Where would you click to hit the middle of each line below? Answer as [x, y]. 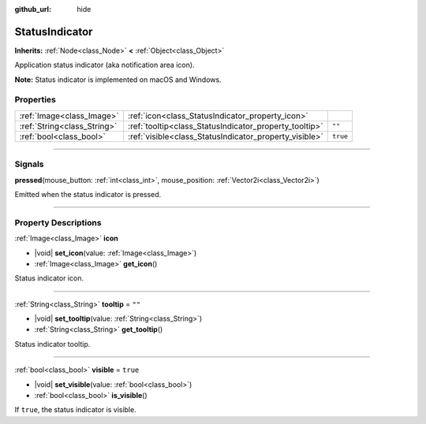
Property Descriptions [58, 222]
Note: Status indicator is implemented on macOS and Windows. [118, 80]
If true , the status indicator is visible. [76, 410]
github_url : [33, 9]
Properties [35, 100]
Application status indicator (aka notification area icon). [105, 65]
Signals [29, 164]
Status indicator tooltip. [52, 344]
